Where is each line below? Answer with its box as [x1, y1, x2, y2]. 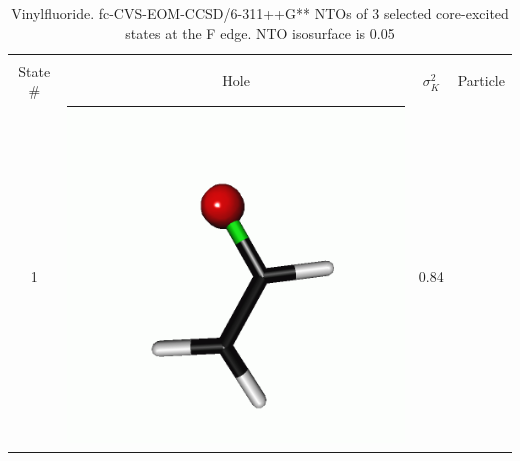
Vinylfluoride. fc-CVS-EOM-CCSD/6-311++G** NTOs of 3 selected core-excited [11, 3, 509, 23]
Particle [457, 70, 505, 91]
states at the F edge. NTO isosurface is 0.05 [125, 22, 395, 43]
